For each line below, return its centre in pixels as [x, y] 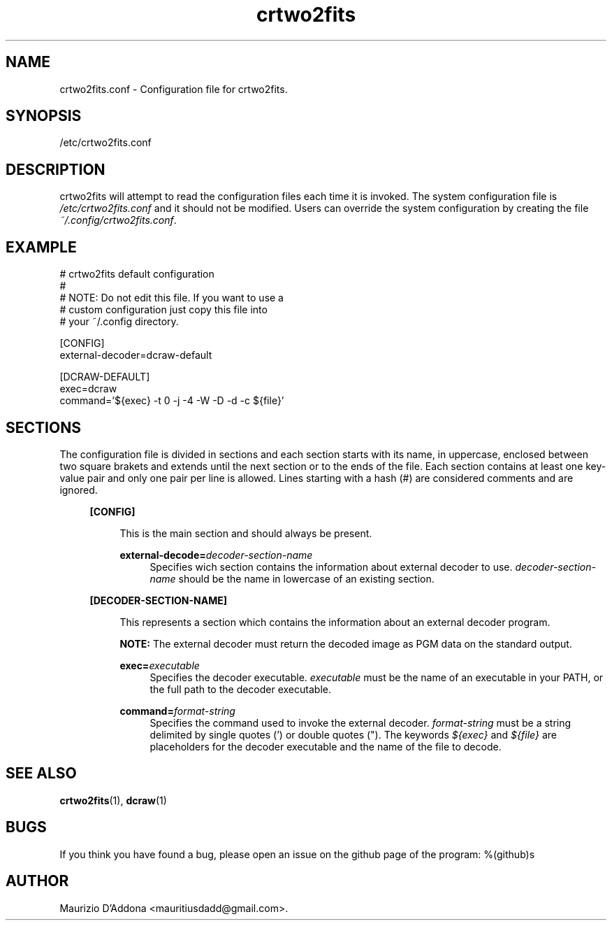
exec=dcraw [88, 389]
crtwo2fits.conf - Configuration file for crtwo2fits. [174, 89]
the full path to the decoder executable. [240, 689]
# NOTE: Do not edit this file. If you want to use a [172, 298]
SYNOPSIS [44, 116]
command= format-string [177, 711]
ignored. [79, 490]
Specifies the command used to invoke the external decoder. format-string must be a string [360, 722]
